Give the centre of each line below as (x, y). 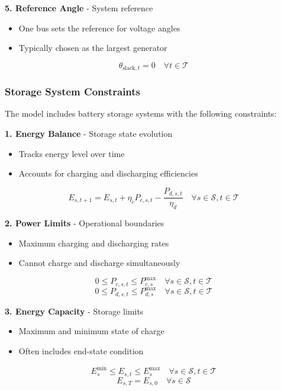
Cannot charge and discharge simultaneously (99, 263)
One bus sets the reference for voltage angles (99, 28)
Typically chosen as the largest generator (93, 48)
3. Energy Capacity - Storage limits (74, 311)
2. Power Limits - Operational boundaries (85, 223)
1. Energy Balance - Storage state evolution (89, 134)
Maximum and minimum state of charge (91, 331)
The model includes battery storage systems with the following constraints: (141, 113)
